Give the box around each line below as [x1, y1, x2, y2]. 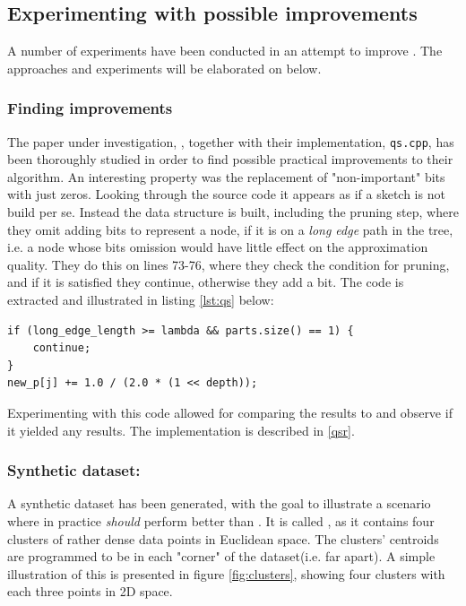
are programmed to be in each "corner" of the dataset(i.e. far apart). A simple [7, 547, 436, 566]
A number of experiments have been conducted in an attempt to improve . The [7, 41, 443, 60]
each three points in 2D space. [7, 582, 173, 601]
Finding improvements [7, 97, 173, 119]
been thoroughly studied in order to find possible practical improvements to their [7, 150, 453, 169]
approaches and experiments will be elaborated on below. [7, 58, 322, 77]
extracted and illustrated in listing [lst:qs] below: [7, 290, 274, 309]
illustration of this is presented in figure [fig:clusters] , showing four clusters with [7, 564, 445, 583]
